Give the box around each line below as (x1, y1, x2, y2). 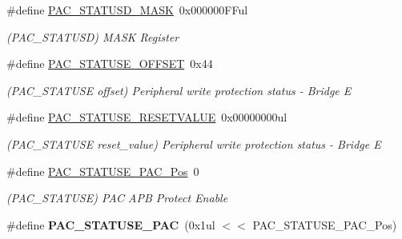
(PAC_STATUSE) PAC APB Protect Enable (6, 189, 228, 206)
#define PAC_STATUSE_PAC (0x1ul (6, 216, 215, 233)
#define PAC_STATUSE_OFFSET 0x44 (6, 55, 213, 72)
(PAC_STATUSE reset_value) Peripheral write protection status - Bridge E (6, 135, 381, 152)
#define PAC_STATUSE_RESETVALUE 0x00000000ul (6, 109, 287, 125)
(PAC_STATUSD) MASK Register (6, 28, 179, 45)
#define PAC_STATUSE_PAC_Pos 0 (6, 162, 199, 179)
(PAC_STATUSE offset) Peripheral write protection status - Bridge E (6, 82, 352, 98)
